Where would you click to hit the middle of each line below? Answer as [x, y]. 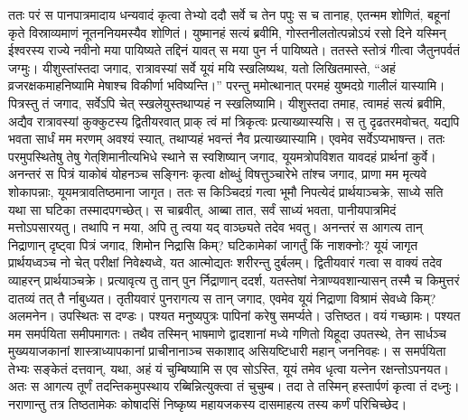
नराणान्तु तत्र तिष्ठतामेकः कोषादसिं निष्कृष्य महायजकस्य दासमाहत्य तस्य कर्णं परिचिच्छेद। [208, 404]
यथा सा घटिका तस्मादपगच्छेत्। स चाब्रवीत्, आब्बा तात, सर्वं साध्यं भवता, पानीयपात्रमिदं [202, 209]
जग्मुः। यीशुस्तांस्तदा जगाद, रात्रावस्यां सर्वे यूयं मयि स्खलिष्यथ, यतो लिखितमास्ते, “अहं [202, 67]
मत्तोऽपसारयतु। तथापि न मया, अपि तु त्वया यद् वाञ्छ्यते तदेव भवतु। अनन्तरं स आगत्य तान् [215, 227]
